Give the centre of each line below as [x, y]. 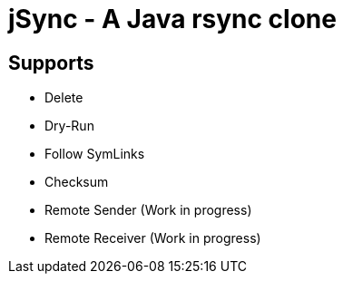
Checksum [77, 182]
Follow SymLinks [95, 154]
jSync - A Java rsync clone [172, 19]
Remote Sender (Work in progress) [148, 210]
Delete [64, 98]
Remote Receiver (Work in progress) [153, 238]
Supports [51, 63]
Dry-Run [69, 126]
